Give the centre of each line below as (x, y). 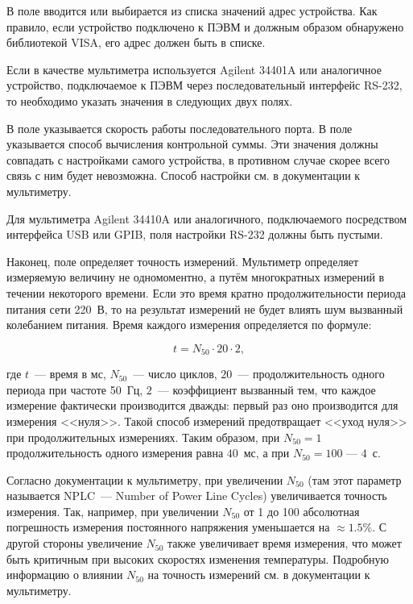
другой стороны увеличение (74, 543)
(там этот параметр (355, 479)
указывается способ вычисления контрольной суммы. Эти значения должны (192, 144)
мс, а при (266, 453)
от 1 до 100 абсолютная (301, 511)
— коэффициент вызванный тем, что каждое (266, 389)
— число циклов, (175, 374)
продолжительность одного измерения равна (115, 453)
